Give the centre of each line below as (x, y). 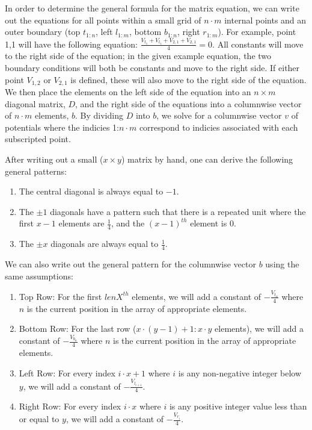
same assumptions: (39, 276)
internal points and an (265, 20)
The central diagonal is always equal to (91, 191)
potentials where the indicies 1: (62, 127)
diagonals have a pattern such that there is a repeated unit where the (178, 211)
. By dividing (99, 115)
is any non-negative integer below (240, 372)
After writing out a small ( (54, 159)
